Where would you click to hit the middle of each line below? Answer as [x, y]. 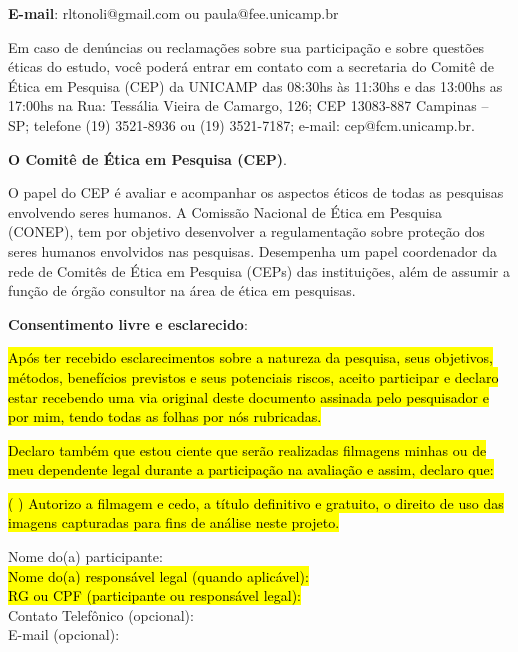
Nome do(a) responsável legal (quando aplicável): [158, 575]
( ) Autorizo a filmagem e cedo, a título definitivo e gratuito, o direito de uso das [256, 502]
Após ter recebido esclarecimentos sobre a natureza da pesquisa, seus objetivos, [250, 357]
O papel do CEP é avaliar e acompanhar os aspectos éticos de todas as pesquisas [256, 192]
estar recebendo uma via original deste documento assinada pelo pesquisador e [248, 396]
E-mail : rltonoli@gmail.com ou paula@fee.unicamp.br [173, 13]
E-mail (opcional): [64, 634]
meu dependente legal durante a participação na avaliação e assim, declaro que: [251, 469]
